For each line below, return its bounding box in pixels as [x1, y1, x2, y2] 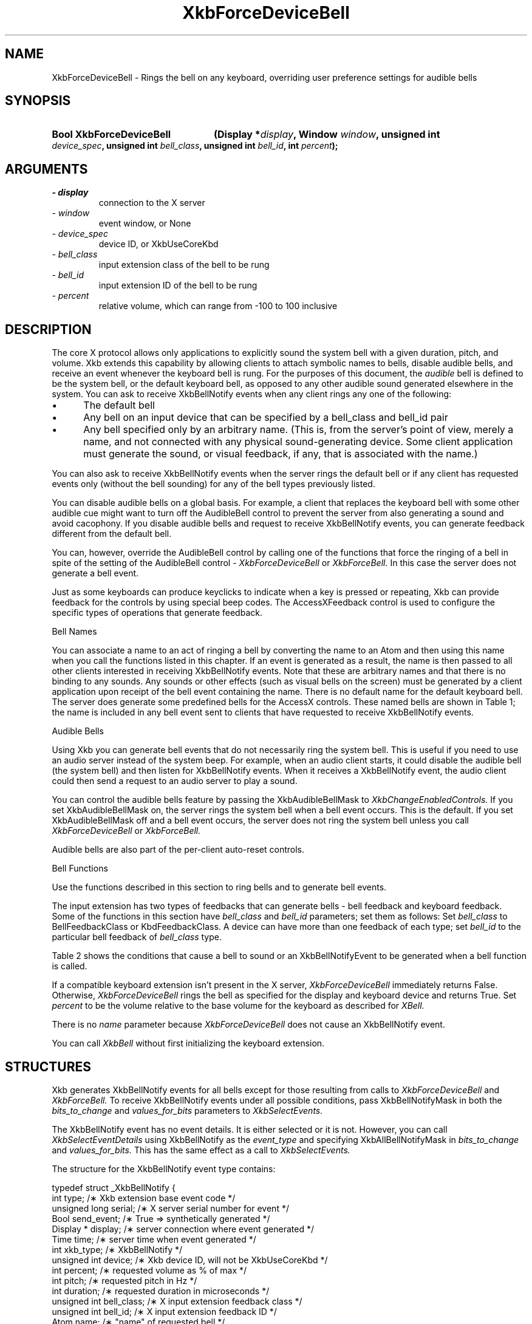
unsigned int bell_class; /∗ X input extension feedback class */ [52, 1295, 302, 1306]
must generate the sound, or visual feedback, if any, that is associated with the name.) [83, 448, 478, 460]
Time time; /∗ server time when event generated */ [52, 1234, 256, 1244]
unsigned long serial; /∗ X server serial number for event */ [52, 1203, 289, 1213]
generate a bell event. [52, 568, 139, 579]
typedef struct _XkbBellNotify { [52, 1182, 176, 1193]
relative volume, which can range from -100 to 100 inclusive [98, 301, 338, 312]
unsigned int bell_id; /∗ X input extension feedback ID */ [52, 1306, 277, 1317]
